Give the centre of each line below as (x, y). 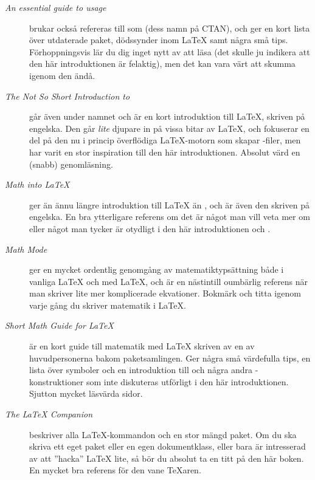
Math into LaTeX (37, 184)
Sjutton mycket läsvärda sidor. (86, 393)
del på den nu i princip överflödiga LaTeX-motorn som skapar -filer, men (165, 140)
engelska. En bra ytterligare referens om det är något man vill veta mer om (170, 217)
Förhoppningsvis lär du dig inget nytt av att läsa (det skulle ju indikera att (170, 51)
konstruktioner (57, 381)
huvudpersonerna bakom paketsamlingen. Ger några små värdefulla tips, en (170, 358)
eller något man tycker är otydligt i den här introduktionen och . (150, 228)
